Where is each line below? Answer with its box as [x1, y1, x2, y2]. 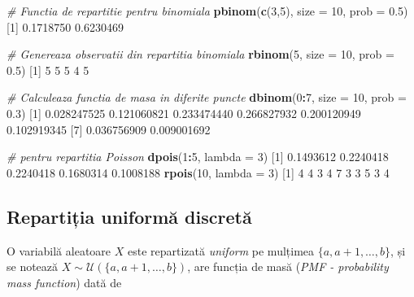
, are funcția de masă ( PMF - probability [187, 258, 389, 275]
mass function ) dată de [7, 273, 122, 290]
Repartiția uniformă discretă [7, 203, 252, 229]
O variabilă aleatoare [7, 242, 111, 259]
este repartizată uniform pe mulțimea [127, 242, 315, 259]
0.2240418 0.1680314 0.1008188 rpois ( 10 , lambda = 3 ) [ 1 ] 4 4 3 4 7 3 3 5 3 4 [7, 164, 390, 181]
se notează [7, 258, 59, 275]
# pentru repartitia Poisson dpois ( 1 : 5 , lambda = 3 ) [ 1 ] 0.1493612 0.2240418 [7, 148, 389, 165]
